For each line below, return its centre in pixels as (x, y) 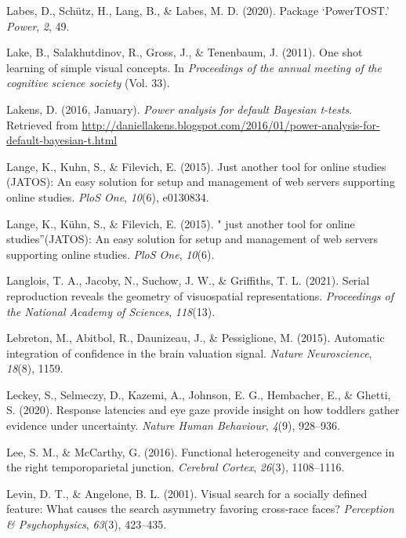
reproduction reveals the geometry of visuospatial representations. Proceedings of (200, 295)
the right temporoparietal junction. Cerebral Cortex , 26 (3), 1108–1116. (176, 467)
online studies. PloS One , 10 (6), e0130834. (108, 196)
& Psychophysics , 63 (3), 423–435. (87, 524)
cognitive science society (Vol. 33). (88, 83)
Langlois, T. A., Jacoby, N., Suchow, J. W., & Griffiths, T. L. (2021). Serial (188, 280)
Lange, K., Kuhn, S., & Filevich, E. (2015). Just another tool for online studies (196, 166)
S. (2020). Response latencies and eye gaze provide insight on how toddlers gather (203, 410)
